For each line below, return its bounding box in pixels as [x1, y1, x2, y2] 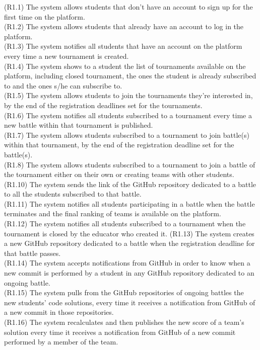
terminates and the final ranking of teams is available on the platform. [4, 208, 221, 219]
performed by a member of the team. [4, 336, 118, 347]
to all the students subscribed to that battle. [4, 189, 142, 199]
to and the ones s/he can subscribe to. [4, 80, 122, 91]
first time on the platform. [4, 11, 85, 22]
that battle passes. [4, 247, 61, 258]
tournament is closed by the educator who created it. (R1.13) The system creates [4, 228, 254, 238]
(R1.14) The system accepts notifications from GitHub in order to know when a [4, 257, 250, 268]
